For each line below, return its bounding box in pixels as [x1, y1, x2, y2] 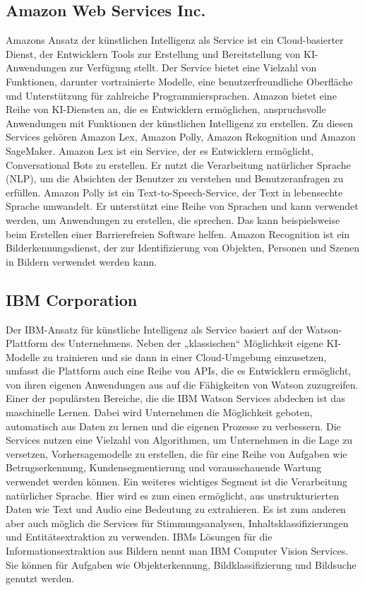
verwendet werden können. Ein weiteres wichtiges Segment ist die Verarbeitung [6, 474, 347, 489]
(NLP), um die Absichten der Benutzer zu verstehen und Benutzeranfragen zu [6, 171, 344, 186]
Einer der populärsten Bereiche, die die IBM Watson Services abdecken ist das [6, 391, 345, 406]
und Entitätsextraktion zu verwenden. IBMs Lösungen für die [6, 529, 273, 544]
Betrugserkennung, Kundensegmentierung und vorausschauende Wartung [6, 460, 322, 475]
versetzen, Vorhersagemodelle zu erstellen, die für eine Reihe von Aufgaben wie [6, 446, 347, 461]
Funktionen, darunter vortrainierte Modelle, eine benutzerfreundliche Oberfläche [6, 73, 353, 88]
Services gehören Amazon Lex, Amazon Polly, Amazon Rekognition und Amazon [6, 129, 356, 144]
